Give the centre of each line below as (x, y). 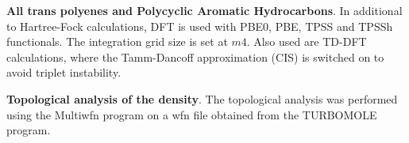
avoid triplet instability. (64, 72)
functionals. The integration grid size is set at (117, 41)
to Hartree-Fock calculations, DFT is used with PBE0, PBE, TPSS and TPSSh (200, 26)
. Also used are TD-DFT (307, 41)
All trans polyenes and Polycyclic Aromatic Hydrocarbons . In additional (204, 10)
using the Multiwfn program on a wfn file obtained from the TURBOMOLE (192, 114)
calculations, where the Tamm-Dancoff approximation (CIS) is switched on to (195, 56)
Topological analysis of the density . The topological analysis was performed (202, 98)
